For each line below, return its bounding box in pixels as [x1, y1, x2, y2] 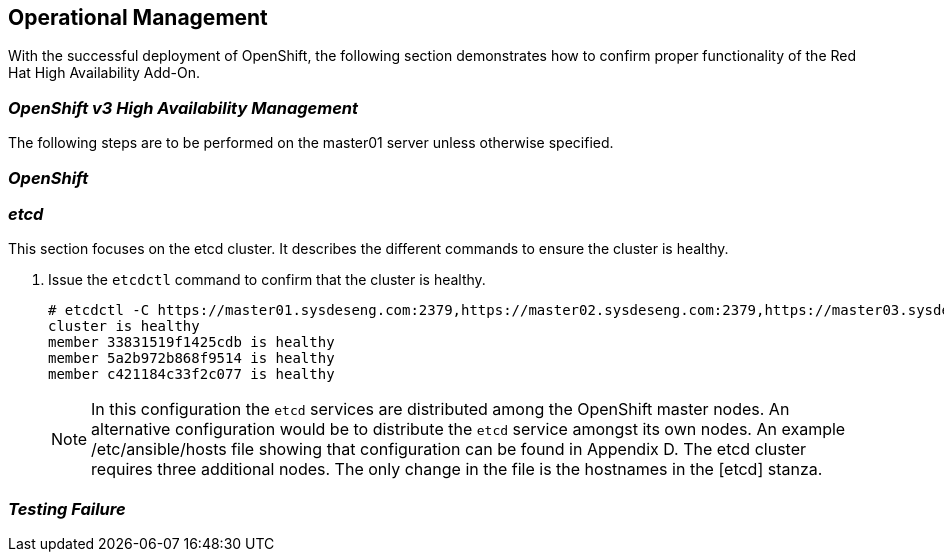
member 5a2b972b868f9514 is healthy [48, 350, 335, 367]
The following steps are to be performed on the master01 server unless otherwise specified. [8, 134, 614, 152]
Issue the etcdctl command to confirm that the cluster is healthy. [48, 271, 486, 289]
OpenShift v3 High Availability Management [8, 97, 359, 118]
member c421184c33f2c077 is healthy [48, 366, 335, 383]
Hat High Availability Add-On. [8, 64, 201, 82]
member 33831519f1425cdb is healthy [48, 334, 335, 351]
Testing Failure [8, 498, 126, 519]
